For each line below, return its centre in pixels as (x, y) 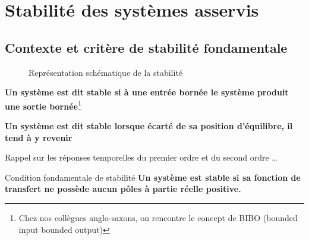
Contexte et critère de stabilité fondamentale (146, 47)
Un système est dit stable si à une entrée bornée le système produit (147, 92)
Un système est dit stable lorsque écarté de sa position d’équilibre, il (149, 126)
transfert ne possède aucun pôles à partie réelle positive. (123, 189)
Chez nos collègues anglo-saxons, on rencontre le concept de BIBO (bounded (158, 217)
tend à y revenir (39, 137)
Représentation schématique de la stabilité (106, 72)
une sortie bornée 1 (43, 105)
